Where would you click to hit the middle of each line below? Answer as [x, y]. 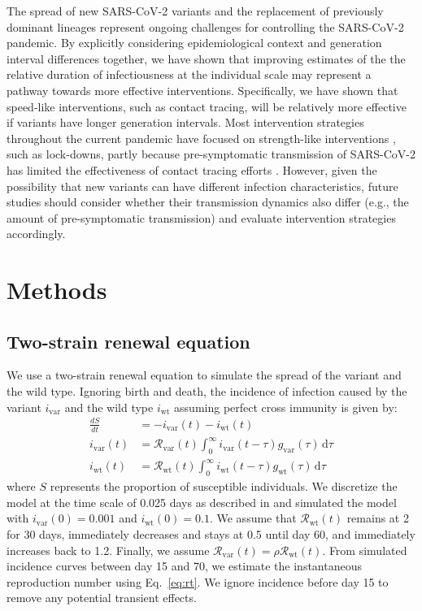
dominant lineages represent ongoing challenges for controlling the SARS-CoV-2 [205, 26]
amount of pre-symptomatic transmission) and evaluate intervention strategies [201, 217]
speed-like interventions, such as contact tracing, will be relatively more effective [207, 106]
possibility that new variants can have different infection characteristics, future [202, 186]
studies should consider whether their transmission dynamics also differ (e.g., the [208, 202]
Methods [57, 290]
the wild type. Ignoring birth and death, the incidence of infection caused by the [207, 391]
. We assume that [253, 518]
